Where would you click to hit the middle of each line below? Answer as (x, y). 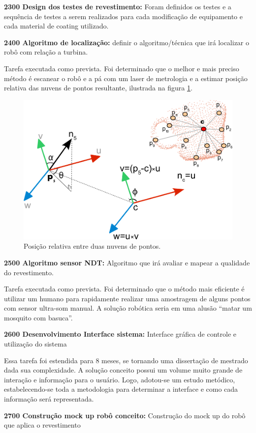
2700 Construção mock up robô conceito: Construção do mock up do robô (125, 415)
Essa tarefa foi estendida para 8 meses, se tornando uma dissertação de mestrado (126, 360)
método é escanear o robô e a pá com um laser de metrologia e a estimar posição (126, 78)
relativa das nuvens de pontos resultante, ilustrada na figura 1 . (98, 88)
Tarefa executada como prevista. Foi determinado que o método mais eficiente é (124, 289)
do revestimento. (29, 272)
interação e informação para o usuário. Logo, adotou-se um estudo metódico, (120, 379)
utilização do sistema (35, 344)
